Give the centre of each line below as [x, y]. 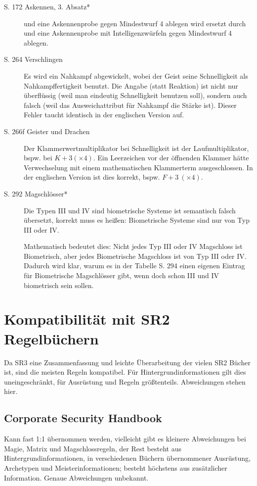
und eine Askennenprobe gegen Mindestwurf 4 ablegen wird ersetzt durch [135, 23]
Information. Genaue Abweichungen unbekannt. [76, 477]
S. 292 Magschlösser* [36, 193]
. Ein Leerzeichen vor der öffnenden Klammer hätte [171, 158]
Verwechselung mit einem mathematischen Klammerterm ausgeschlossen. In [138, 167]
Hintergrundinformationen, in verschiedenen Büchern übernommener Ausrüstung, [127, 458]
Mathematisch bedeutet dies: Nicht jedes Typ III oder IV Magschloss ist [133, 246]
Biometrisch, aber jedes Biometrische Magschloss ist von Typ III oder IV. [135, 256]
